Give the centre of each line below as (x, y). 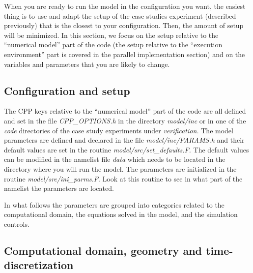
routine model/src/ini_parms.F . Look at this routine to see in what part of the (123, 178)
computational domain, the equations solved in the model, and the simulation (121, 214)
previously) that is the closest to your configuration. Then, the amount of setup (124, 25)
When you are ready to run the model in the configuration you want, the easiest (125, 6)
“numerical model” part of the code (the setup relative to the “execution (113, 45)
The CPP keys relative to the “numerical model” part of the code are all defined (125, 111)
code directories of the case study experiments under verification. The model (119, 130)
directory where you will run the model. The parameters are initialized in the (120, 168)
